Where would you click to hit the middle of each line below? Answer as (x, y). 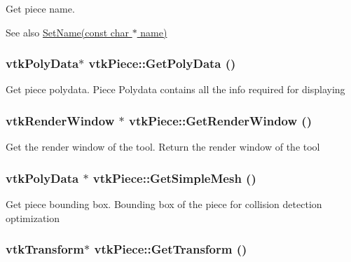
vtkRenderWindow (60, 120)
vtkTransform (45, 249)
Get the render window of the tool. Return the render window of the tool (163, 147)
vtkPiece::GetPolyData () (162, 63)
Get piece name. (40, 8)
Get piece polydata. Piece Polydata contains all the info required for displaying (175, 89)
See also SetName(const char (67, 32)
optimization (33, 218)
